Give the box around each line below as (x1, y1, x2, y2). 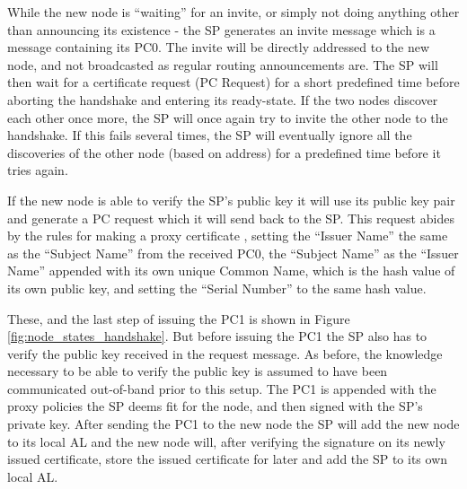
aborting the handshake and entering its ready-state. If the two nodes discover (7, 90, 438, 109)
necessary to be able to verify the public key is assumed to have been (7, 362, 388, 380)
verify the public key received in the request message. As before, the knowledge (7, 344, 443, 362)
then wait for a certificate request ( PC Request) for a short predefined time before (7, 73, 460, 92)
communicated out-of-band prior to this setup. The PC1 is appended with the (7, 379, 436, 397)
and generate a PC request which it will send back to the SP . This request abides (7, 208, 454, 227)
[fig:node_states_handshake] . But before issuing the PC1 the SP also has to (7, 327, 427, 345)
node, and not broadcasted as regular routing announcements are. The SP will (7, 55, 438, 74)
